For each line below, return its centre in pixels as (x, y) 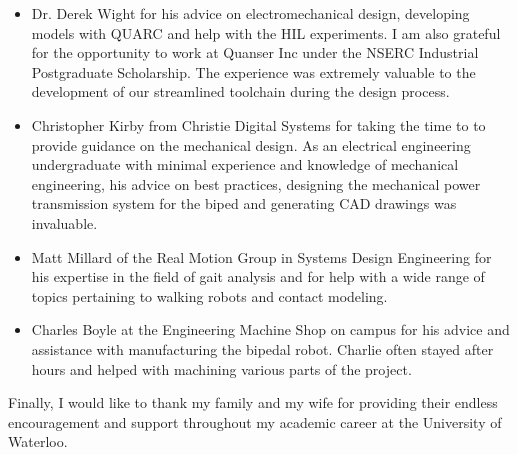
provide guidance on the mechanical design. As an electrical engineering (251, 144)
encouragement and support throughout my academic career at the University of (255, 421)
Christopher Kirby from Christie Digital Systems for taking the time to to (258, 124)
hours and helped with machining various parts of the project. (221, 368)
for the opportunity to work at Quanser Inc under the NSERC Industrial (255, 52)
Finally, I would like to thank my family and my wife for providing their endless (253, 402)
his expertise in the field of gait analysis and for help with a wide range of (258, 276)
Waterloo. (38, 441)
